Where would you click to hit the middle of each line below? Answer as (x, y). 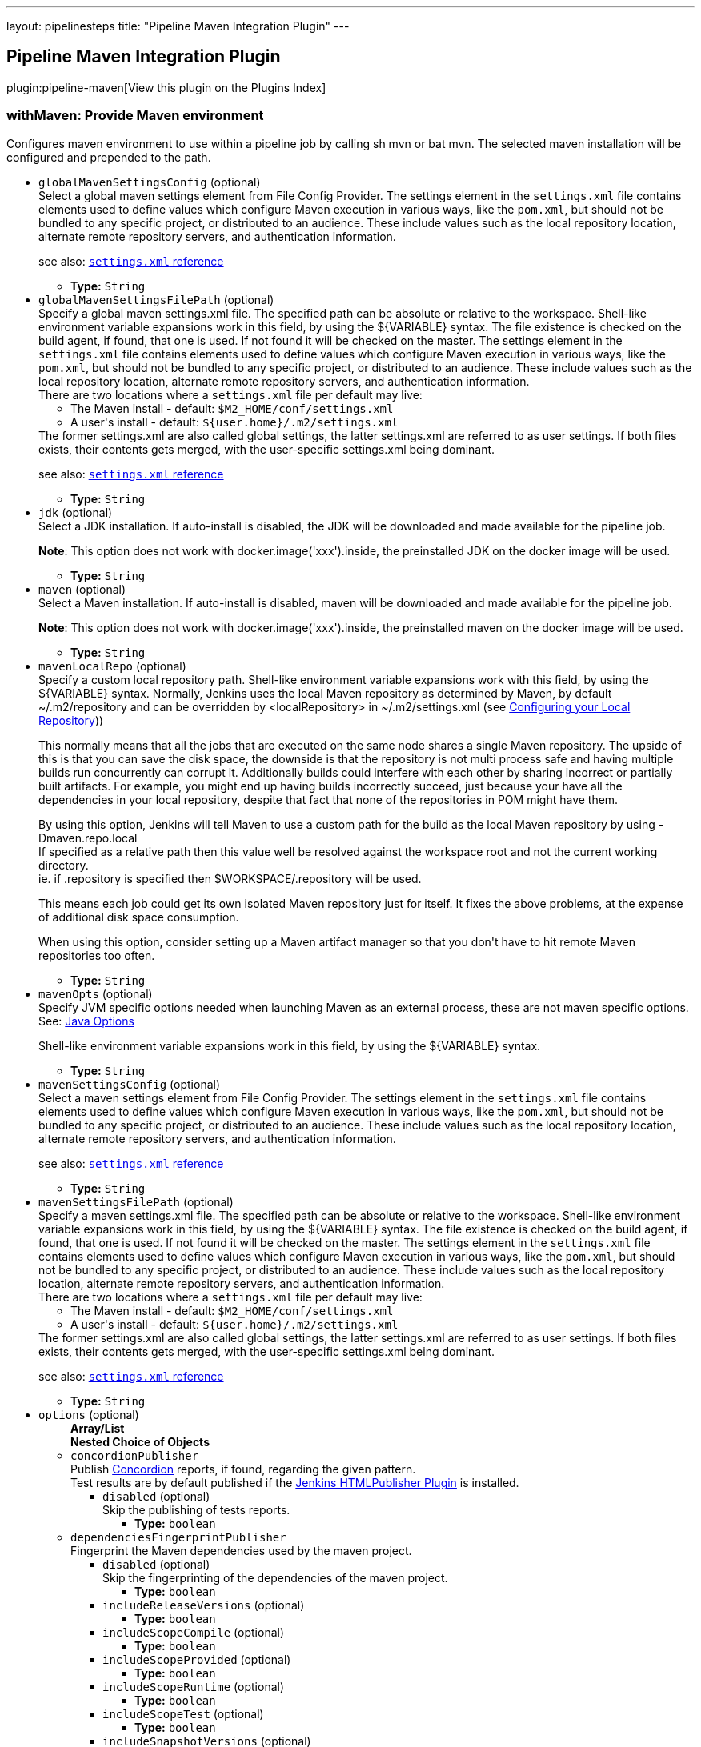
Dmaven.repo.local (88, 838)
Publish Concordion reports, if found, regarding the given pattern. (243, 1469)
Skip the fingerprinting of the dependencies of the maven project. (275, 1577)
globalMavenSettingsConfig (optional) (150, 182)
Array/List (98, 1428)
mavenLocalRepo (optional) (112, 666)
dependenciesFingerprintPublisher (178, 1537)
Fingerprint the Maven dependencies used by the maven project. (241, 1550)
